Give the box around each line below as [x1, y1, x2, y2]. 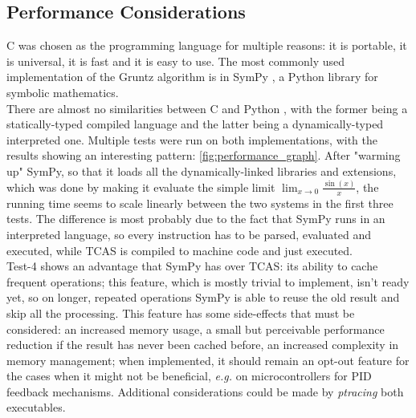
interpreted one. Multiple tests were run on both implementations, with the [6, 131, 378, 148]
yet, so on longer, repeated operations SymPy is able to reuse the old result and [6, 289, 400, 306]
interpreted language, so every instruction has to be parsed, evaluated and [6, 225, 371, 242]
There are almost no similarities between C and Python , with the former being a [6, 99, 408, 116]
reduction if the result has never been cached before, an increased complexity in [6, 336, 399, 353]
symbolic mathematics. [6, 83, 119, 100]
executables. [6, 399, 66, 416]
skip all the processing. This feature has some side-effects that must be [6, 304, 355, 321]
